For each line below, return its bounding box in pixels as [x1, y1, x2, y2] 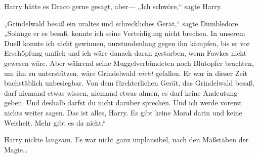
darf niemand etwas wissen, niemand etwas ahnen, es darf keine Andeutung [4, 87, 238, 98]
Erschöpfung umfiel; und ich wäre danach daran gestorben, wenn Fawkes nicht [4, 48, 247, 58]
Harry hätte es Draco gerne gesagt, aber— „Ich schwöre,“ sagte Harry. [4, 1, 222, 11]
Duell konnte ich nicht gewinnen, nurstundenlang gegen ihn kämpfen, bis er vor [4, 37, 250, 48]
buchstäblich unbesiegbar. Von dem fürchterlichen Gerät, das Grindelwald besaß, [4, 77, 254, 88]
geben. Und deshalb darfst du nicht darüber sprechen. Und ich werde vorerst [4, 97, 242, 108]
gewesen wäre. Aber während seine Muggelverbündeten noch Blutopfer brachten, [4, 57, 254, 68]
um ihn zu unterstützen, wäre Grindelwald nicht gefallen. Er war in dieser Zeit [4, 67, 248, 78]
